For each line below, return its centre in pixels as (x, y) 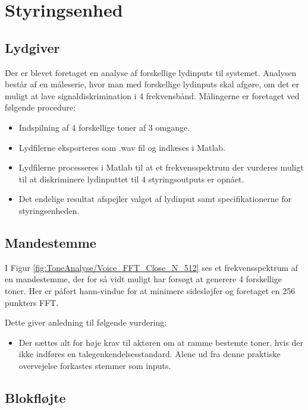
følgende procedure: (40, 107)
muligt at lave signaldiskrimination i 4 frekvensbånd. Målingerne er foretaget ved (152, 95)
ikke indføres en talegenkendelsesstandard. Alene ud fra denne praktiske (150, 354)
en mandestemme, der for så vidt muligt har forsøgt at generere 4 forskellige (144, 279)
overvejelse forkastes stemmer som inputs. (95, 365)
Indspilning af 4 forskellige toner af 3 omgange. (104, 127)
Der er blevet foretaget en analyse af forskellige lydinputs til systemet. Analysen (151, 72)
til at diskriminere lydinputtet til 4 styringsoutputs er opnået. (131, 179)
